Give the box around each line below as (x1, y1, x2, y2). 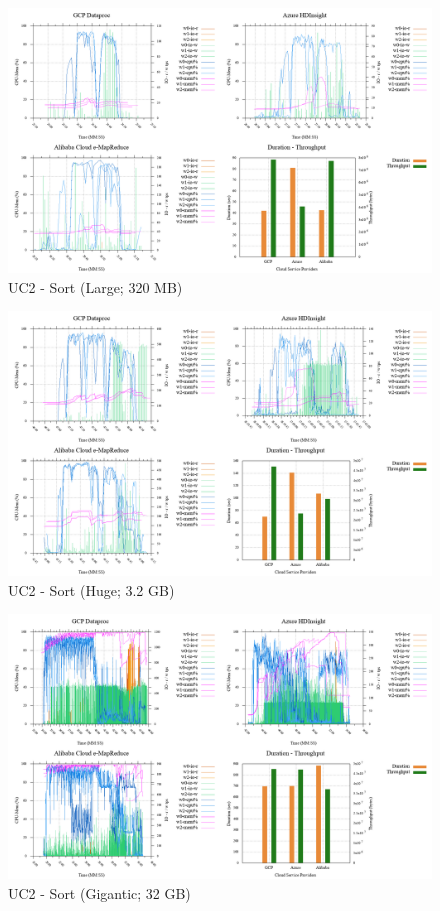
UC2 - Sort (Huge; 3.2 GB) (8, 579, 175, 600)
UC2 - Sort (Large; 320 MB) (8, 276, 183, 297)
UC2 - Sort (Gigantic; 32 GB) (8, 882, 191, 903)
